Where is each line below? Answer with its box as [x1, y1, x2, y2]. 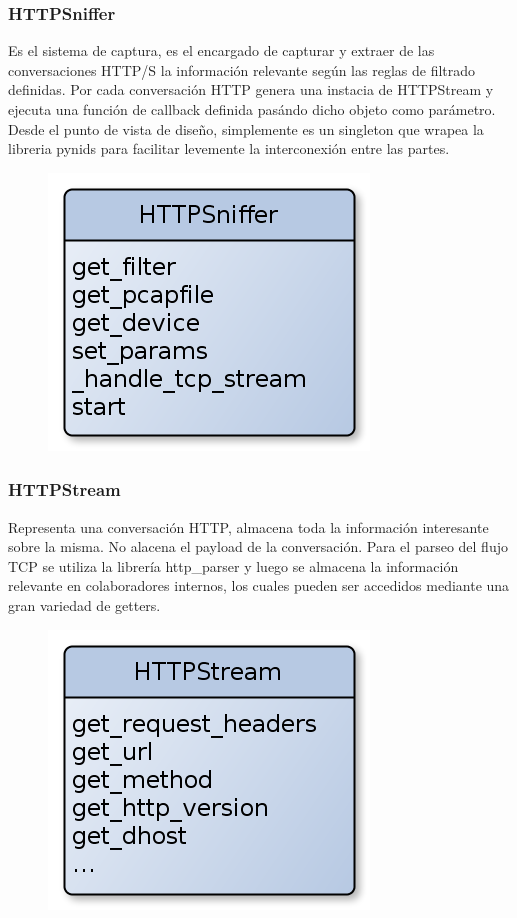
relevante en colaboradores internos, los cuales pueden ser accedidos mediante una [8, 575, 510, 596]
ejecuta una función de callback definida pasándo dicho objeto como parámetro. [8, 99, 496, 119]
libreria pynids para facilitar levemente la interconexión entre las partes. [8, 138, 450, 159]
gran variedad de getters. [8, 594, 161, 615]
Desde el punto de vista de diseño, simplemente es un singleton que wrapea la [8, 118, 484, 139]
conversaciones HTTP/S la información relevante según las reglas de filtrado [8, 59, 476, 80]
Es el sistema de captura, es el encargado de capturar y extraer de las [8, 40, 435, 61]
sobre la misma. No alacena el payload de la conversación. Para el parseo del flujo [8, 536, 508, 557]
